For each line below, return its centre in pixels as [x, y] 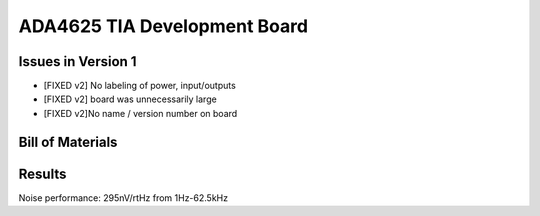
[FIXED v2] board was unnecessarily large [130, 99]
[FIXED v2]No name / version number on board [140, 113]
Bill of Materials [68, 141]
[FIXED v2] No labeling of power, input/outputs [140, 86]
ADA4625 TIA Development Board [163, 26]
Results [42, 173]
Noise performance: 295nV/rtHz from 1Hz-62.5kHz [123, 197]
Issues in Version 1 [77, 61]
